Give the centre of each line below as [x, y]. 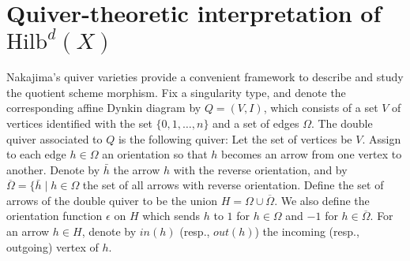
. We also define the [322, 200]
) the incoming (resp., [307, 231]
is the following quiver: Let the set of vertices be [235, 138]
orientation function [55, 216]
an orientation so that [155, 154]
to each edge [36, 154]
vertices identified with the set [79, 123]
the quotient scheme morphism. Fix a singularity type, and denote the [176, 92]
